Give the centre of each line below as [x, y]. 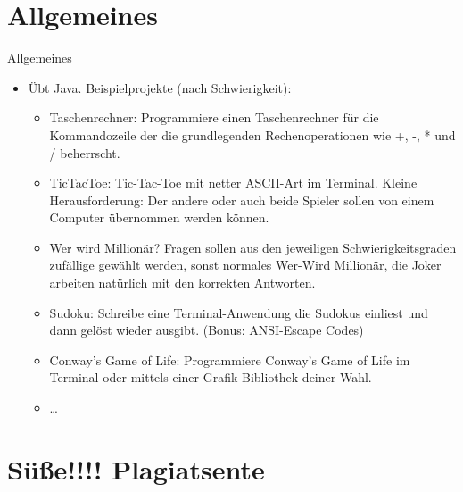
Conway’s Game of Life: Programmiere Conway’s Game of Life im [230, 359]
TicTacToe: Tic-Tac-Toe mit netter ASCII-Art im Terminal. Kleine [233, 183]
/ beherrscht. [85, 152]
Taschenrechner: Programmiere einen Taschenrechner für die [214, 117]
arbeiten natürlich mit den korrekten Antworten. [182, 283]
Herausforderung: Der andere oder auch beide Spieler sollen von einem [242, 200]
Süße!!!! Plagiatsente [136, 468]
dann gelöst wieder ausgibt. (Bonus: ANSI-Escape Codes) [207, 330]
